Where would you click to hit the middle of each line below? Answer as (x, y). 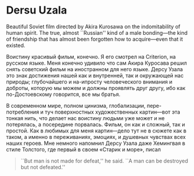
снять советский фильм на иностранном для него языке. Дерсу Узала (95, 69)
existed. (16, 45)
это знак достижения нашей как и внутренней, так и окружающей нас (95, 75)
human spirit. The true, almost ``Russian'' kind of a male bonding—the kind (97, 32)
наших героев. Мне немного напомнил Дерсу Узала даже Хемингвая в (96, 143)
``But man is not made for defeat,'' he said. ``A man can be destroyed (104, 161)
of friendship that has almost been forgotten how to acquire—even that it (95, 39)
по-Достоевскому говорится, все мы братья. (63, 94)
